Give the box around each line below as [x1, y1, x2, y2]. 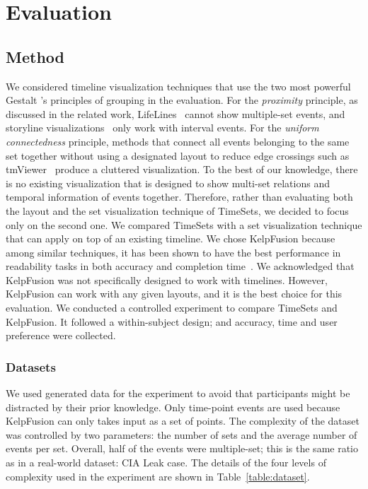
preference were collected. [6, 328, 116, 343]
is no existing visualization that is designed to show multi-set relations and [6, 175, 330, 190]
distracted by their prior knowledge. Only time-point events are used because [6, 399, 340, 414]
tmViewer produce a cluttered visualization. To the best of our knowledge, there [6, 162, 358, 177]
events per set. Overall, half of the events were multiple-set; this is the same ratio [6, 441, 359, 456]
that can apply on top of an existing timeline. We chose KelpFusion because [6, 231, 335, 246]
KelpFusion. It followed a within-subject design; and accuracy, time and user [6, 314, 338, 329]
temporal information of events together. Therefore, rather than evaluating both [6, 189, 353, 204]
